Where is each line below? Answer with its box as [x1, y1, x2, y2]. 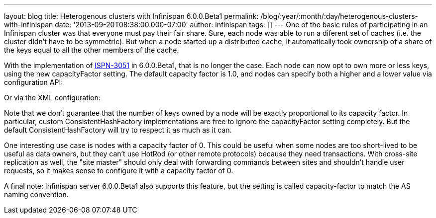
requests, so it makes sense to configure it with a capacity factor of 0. [4, 166, 233, 175]
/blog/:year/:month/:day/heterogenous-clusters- [260, 12, 418, 20]
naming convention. [4, 190, 69, 199]
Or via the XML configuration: [4, 93, 101, 102]
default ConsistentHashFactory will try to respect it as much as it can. [4, 126, 232, 134]
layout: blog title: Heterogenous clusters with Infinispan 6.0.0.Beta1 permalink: [4, 12, 259, 20]
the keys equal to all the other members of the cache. [4, 46, 179, 54]
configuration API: [4, 78, 63, 86]
